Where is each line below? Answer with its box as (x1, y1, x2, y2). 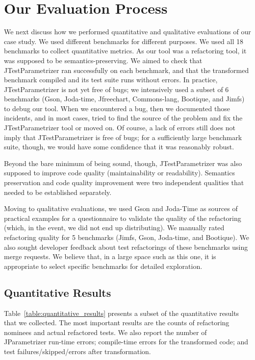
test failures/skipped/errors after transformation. (4, 346, 151, 356)
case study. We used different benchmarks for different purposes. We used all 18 (4, 36, 243, 46)
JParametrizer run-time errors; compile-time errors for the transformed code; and (4, 336, 249, 347)
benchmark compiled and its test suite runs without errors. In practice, (4, 74, 218, 85)
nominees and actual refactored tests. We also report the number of (4, 327, 207, 337)
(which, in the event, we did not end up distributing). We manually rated (4, 222, 225, 233)
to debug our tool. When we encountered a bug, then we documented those (4, 103, 230, 113)
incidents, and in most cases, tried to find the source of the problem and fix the (4, 113, 243, 123)
